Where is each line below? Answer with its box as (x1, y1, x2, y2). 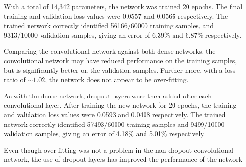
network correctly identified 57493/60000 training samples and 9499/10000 (4, 119, 225, 129)
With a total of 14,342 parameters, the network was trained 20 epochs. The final (4, 1, 243, 11)
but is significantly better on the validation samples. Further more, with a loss (4, 65, 236, 75)
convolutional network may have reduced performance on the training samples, (4, 55, 237, 65)
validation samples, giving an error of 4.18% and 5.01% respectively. (4, 128, 205, 139)
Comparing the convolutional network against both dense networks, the (4, 46, 216, 56)
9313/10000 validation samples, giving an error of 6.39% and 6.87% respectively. (4, 29, 242, 40)
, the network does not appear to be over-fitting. (45, 74, 188, 84)
